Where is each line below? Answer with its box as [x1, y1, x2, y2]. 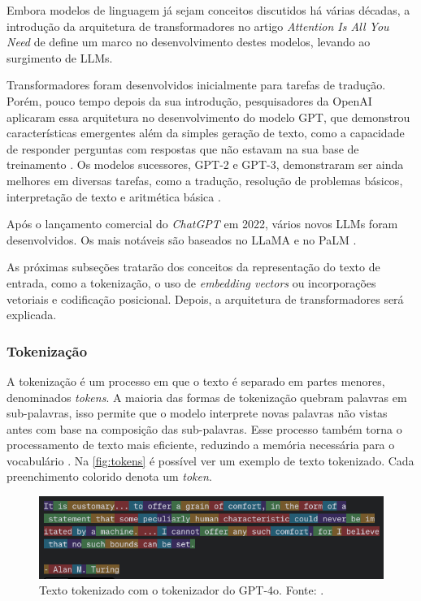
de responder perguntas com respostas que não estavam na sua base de [7, 140, 359, 157]
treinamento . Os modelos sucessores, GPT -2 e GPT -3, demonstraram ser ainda [7, 156, 404, 173]
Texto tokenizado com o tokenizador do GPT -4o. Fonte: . [39, 582, 324, 599]
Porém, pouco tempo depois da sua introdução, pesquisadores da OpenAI [7, 92, 372, 109]
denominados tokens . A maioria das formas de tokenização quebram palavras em [7, 388, 407, 405]
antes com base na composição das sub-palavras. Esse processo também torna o [7, 420, 402, 437]
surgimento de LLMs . [7, 49, 113, 66]
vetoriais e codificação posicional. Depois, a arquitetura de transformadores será [7, 290, 404, 307]
